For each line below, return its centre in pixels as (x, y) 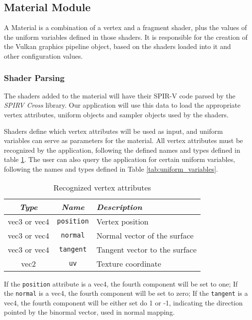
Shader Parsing (34, 77)
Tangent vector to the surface (146, 249)
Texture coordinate (129, 263)
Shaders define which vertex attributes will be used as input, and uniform (113, 131)
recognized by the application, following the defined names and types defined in (122, 150)
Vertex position (122, 221)
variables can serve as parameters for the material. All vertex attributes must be (124, 140)
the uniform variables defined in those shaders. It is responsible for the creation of (126, 37)
